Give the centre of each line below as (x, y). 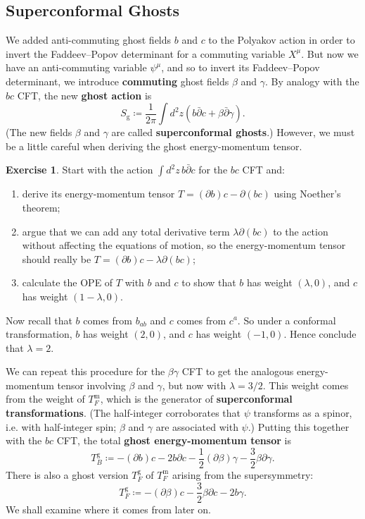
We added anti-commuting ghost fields (89, 40)
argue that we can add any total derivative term (126, 231)
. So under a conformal (287, 320)
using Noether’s (307, 194)
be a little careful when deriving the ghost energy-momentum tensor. (154, 146)
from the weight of (45, 399)
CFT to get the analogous (238, 371)
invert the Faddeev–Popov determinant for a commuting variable (146, 53)
